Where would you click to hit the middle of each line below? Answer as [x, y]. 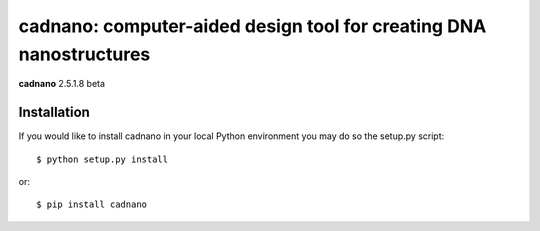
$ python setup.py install [102, 159]
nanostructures [84, 54]
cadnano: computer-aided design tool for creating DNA [252, 26]
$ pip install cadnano [92, 204]
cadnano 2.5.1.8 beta [61, 84]
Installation [54, 112]
